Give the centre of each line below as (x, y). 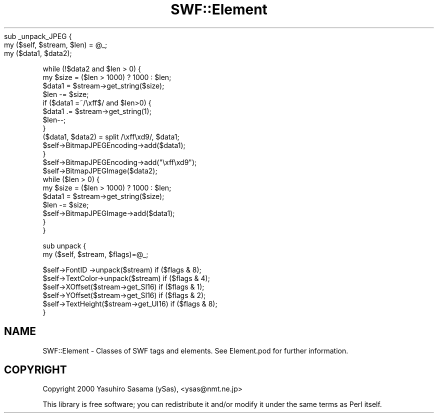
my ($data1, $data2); (38, 53)
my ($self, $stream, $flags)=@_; (95, 254)
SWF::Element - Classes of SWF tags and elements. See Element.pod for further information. (195, 350)
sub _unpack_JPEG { (38, 36)
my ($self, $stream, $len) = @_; (56, 44)
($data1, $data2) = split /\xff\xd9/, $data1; (111, 136)
